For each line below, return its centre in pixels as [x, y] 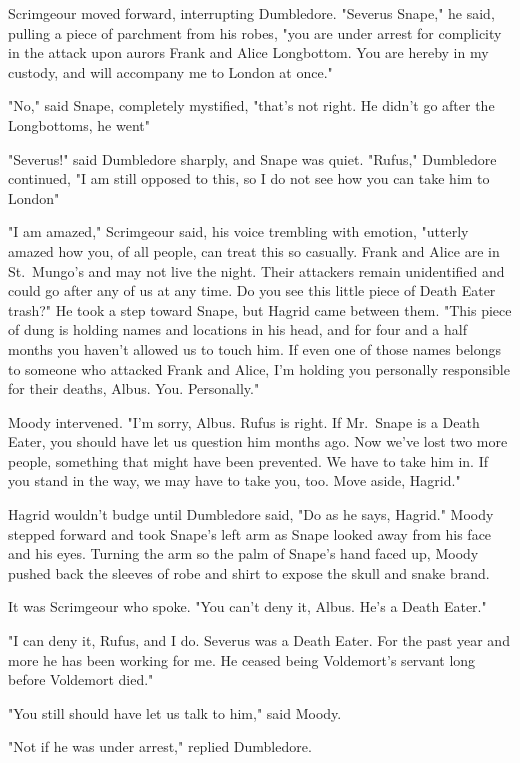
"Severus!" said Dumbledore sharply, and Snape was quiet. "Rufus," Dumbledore [252, 158]
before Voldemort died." [81, 679]
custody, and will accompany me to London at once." [170, 71]
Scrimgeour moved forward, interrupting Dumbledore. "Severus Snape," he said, [251, 13]
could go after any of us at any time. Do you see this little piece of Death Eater [252, 290]
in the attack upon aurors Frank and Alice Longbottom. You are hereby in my [248, 52]
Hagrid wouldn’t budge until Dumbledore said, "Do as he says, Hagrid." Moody [251, 514]
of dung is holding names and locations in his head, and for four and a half [237, 329]
